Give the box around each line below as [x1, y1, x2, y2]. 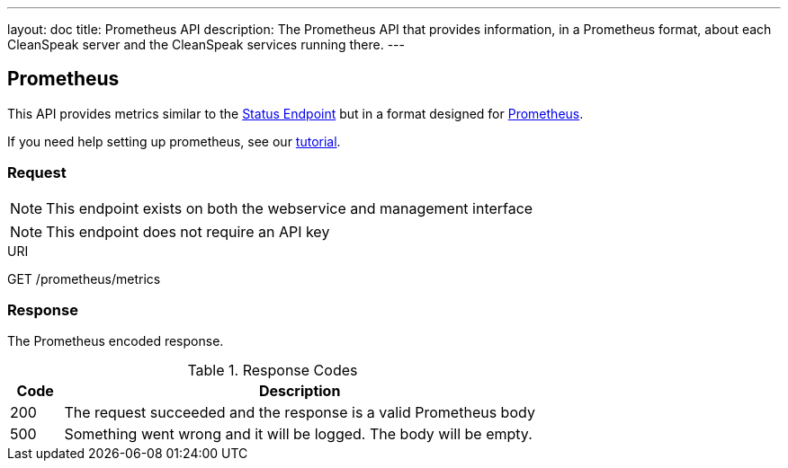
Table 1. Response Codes [187, 361, 358, 380]
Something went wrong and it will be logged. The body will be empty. [64, 425, 533, 444]
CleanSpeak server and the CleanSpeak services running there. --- [7, 37, 405, 52]
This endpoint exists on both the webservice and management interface [46, 199, 533, 217]
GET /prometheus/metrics [7, 270, 161, 287]
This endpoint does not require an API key [46, 222, 330, 241]
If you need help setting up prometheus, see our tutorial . [7, 133, 341, 149]
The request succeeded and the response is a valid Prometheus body [64, 403, 535, 422]
